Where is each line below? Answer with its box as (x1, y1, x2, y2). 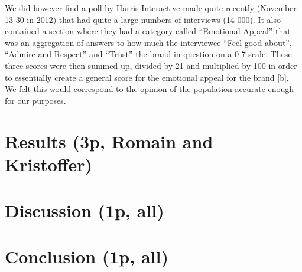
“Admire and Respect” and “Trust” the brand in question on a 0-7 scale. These (5, 48, 292, 60)
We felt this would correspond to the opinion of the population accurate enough (5, 83, 294, 95)
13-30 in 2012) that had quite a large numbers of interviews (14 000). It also (5, 13, 281, 25)
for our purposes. (5, 94, 66, 106)
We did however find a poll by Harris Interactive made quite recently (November (5, 2, 297, 14)
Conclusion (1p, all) (5, 244, 168, 268)
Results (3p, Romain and (5, 129, 213, 153)
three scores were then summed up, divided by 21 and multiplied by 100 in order (5, 59, 297, 71)
